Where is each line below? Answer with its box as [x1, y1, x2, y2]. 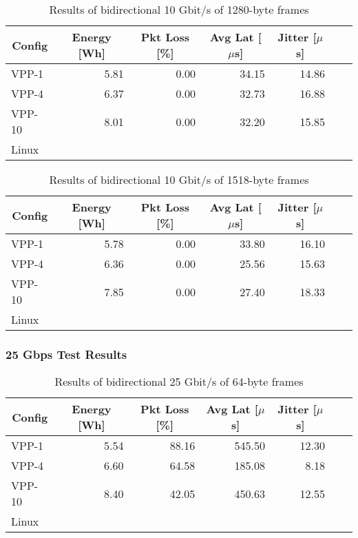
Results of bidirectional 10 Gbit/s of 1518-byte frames [49, 172, 309, 187]
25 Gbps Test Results [6, 345, 127, 362]
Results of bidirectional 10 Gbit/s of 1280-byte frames [49, 1, 309, 17]
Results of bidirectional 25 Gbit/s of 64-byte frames [54, 373, 304, 390]
